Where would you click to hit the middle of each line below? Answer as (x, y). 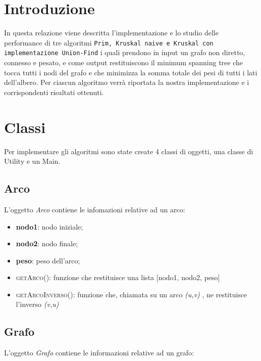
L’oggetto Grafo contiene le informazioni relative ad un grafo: (99, 353)
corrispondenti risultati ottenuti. (54, 92)
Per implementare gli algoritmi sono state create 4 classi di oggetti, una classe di (129, 151)
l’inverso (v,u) (37, 304)
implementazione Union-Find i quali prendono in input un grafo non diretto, (125, 52)
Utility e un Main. (32, 161)
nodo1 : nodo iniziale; (49, 226)
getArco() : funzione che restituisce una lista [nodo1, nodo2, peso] (118, 277)
